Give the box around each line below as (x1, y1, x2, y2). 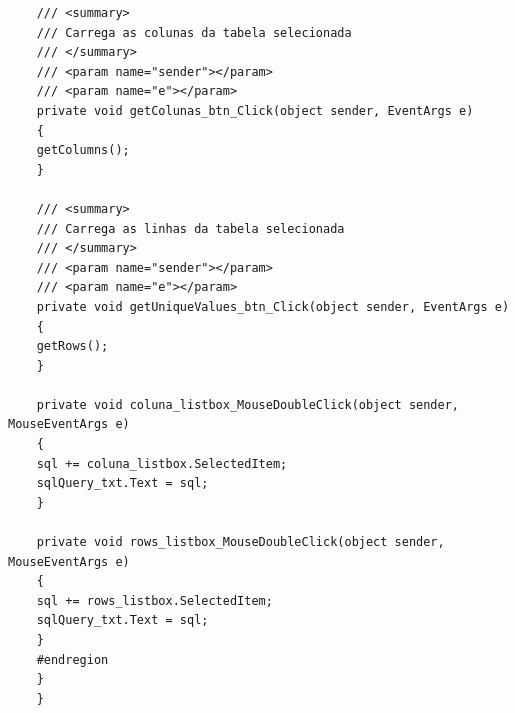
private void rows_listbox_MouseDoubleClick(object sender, (36, 535, 445, 550)
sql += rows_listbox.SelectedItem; (36, 593, 273, 608)
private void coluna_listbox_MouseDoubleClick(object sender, (36, 397, 460, 412)
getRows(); (36, 339, 109, 354)
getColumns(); (36, 143, 130, 158)
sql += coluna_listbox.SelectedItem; (36, 456, 288, 471)
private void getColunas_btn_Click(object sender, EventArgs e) (36, 103, 474, 118)
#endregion (36, 652, 109, 667)
